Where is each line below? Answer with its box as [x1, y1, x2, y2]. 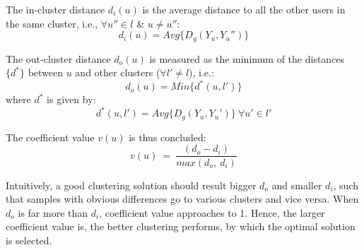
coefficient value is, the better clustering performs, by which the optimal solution [6, 219, 356, 234]
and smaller [271, 177, 322, 192]
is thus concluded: [129, 129, 206, 144]
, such [333, 177, 359, 192]
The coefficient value [6, 129, 95, 144]
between [28, 65, 64, 80]
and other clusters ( [75, 65, 160, 80]
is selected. [6, 232, 52, 247]
